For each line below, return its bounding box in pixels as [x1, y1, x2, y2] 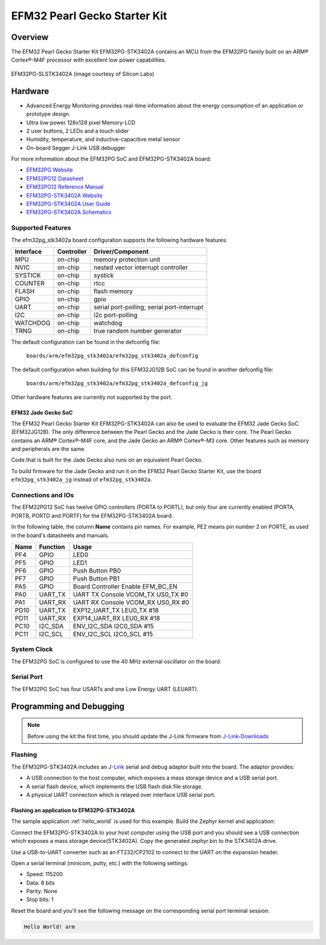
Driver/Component [94, 247, 149, 256]
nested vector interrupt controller [94, 263, 188, 271]
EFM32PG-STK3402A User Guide [26, 200, 111, 208]
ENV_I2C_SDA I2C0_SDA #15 [72, 622, 154, 630]
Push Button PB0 [72, 566, 121, 575]
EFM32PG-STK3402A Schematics [26, 208, 112, 216]
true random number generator [94, 326, 182, 335]
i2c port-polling [94, 311, 138, 319]
